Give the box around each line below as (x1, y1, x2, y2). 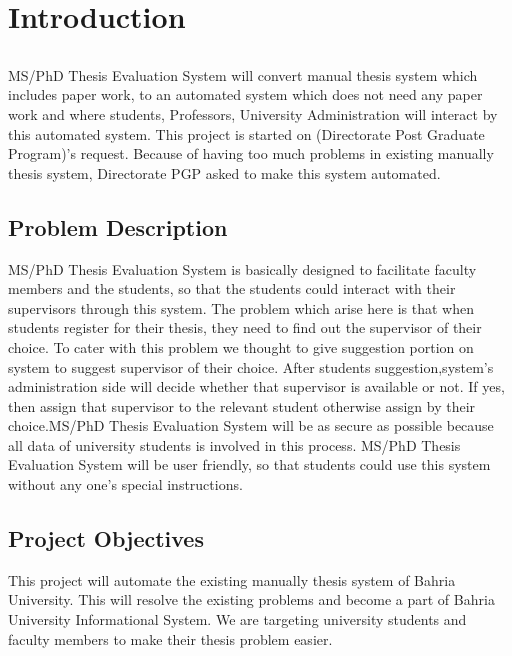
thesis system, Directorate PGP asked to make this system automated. (8, 162, 441, 183)
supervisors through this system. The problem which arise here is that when (8, 297, 474, 318)
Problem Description (8, 211, 228, 242)
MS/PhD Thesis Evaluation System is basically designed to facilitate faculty (8, 258, 477, 279)
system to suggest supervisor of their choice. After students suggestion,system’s (8, 356, 494, 377)
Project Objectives (8, 523, 204, 554)
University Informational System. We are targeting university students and (8, 609, 467, 630)
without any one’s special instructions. (8, 474, 243, 495)
